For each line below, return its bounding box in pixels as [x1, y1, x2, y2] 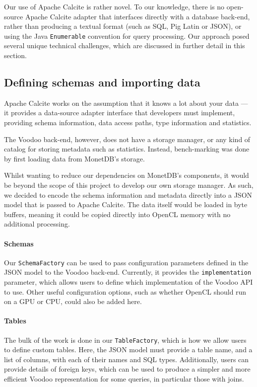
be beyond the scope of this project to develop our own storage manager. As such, [4, 179, 254, 190]
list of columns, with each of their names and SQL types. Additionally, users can [4, 354, 249, 364]
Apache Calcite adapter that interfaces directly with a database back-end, [25, 11, 250, 21]
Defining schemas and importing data [4, 75, 200, 90]
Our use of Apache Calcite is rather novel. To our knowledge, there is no [4, 1, 225, 11]
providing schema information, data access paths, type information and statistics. [4, 117, 252, 128]
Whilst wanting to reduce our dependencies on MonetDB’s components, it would [4, 170, 249, 180]
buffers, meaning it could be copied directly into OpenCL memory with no [4, 209, 231, 219]
